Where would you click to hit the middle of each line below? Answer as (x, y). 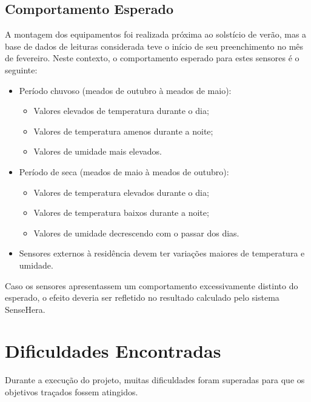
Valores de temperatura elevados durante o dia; (121, 192)
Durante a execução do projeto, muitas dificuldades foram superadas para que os (155, 380)
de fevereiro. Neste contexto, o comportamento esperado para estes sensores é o (152, 58)
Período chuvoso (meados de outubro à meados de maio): (125, 90)
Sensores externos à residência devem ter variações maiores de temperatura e (162, 253)
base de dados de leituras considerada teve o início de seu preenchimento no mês (154, 46)
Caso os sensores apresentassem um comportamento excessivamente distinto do (152, 285)
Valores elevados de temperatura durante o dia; (121, 111)
